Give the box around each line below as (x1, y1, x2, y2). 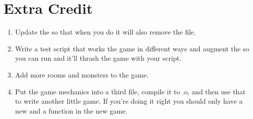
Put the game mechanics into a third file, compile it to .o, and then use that (15, 86, 246, 96)
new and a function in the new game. (15, 105, 128, 116)
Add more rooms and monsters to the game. (15, 69, 149, 79)
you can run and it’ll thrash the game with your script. (15, 53, 181, 63)
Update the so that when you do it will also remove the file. (15, 27, 196, 37)
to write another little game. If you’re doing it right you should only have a (15, 96, 243, 106)
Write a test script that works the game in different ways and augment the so (15, 43, 249, 53)
